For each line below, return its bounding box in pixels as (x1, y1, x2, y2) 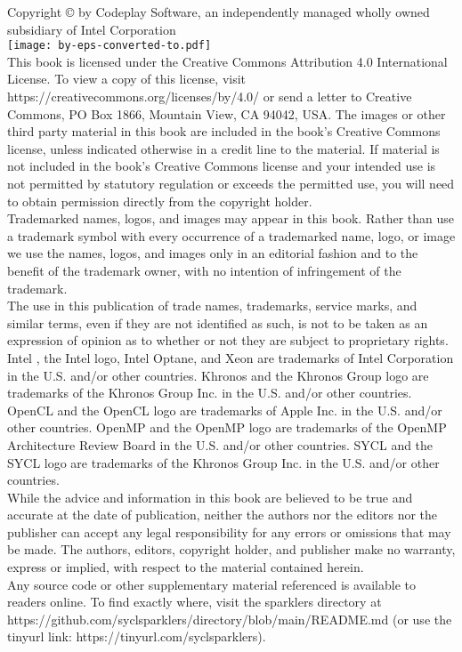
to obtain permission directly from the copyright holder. (7, 191, 312, 210)
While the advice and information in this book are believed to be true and (7, 487, 413, 506)
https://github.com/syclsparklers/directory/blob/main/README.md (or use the (7, 609, 452, 628)
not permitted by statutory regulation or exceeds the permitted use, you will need (7, 174, 455, 192)
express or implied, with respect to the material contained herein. (7, 558, 364, 576)
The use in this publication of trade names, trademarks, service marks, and (7, 296, 417, 315)
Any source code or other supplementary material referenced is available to (7, 575, 416, 593)
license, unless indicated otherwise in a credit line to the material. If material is (7, 139, 440, 157)
